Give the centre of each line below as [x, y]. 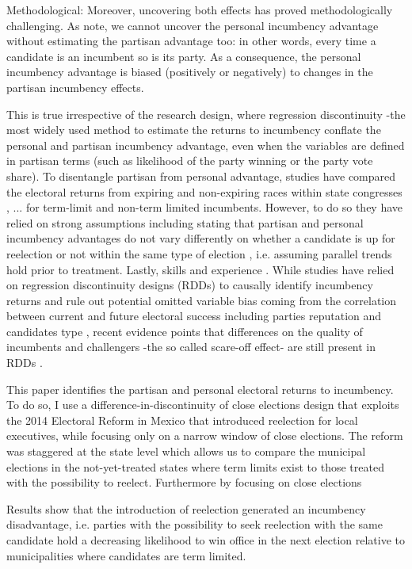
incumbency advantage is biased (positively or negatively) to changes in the [190, 72]
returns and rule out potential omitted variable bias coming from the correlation [202, 300]
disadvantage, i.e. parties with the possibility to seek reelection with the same [195, 524]
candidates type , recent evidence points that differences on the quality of [185, 331]
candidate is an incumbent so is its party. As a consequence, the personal [184, 56]
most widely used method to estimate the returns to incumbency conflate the [194, 130]
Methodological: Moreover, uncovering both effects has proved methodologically [200, 10]
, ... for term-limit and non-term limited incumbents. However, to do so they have [205, 207]
